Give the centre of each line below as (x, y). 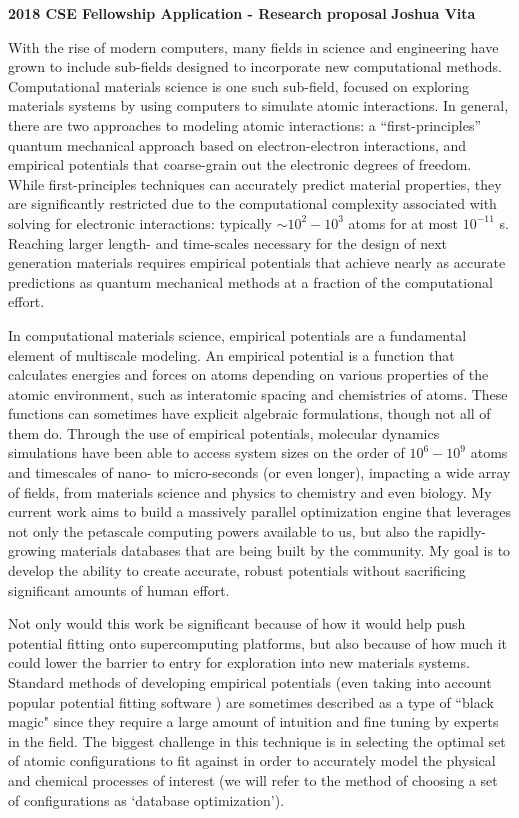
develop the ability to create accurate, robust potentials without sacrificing (237, 570)
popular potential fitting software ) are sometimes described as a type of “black (251, 701)
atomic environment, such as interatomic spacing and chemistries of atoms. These (258, 393)
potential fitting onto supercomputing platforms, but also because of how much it (257, 642)
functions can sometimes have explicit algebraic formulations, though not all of (249, 413)
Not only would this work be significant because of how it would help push (237, 623)
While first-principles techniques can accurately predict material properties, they (255, 183)
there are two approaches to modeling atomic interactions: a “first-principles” (245, 124)
